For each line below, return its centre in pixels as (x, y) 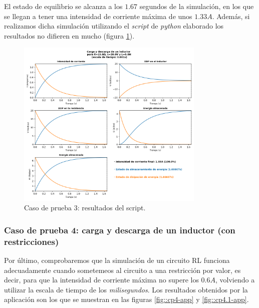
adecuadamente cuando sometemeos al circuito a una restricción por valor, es (122, 270)
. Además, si (231, 16)
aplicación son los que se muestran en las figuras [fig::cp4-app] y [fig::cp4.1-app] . (126, 299)
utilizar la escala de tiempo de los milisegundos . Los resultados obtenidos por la (126, 289)
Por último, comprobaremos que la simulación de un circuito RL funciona (117, 260)
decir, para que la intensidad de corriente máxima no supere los (101, 280)
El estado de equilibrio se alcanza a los (63, 6)
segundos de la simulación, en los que (197, 6)
